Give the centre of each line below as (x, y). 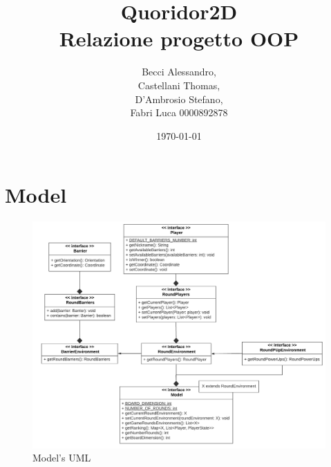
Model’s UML (62, 458)
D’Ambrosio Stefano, (179, 99)
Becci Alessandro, (179, 72)
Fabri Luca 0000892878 (179, 112)
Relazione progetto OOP (179, 38)
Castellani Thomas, (179, 85)
